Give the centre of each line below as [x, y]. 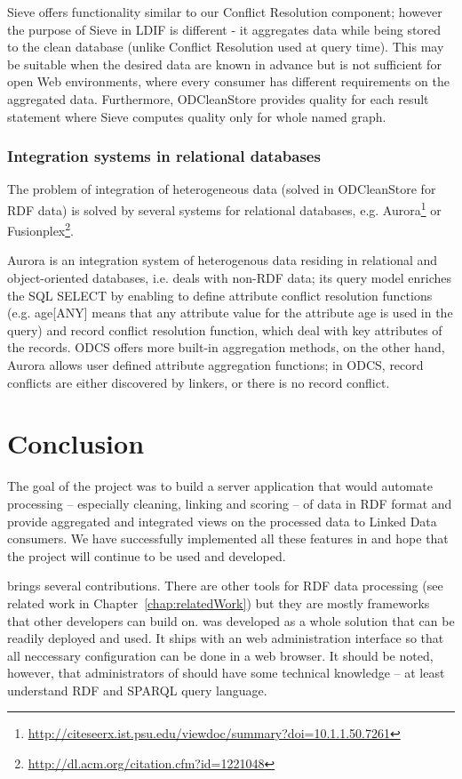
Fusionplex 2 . [40, 229]
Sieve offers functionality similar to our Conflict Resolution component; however [225, 12]
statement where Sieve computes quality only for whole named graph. [197, 116]
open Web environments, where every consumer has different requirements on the [228, 81]
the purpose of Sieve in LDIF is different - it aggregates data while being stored [224, 29]
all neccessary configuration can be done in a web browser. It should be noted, [220, 655]
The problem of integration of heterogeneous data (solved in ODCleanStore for [222, 189]
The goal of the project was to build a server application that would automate [220, 486]
